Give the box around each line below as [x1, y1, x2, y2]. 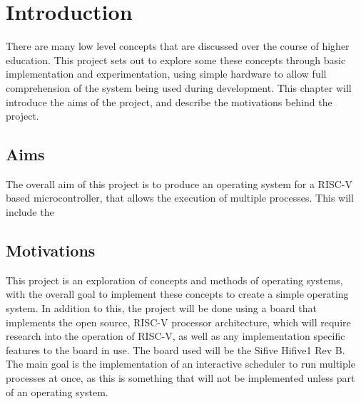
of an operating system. [6, 384, 108, 399]
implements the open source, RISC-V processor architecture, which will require [6, 314, 351, 329]
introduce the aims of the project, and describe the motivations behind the [6, 94, 332, 109]
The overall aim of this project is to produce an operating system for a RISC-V [6, 176, 353, 191]
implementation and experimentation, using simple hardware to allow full [6, 66, 327, 81]
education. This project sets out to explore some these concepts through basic [6, 52, 346, 67]
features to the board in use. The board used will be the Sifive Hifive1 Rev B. [6, 342, 345, 357]
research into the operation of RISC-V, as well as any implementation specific [6, 328, 345, 343]
